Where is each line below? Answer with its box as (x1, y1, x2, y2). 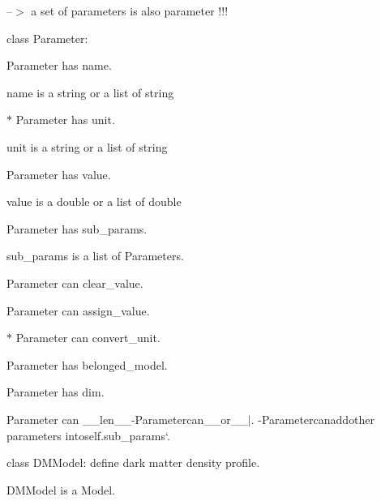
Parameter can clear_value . (6, 274, 143, 291)
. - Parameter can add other (250, 410, 375, 427)
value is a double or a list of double (6, 193, 182, 210)
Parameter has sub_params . (6, 220, 148, 237)
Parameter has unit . (15, 111, 115, 128)
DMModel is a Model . (6, 481, 116, 498)
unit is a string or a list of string (6, 138, 168, 155)
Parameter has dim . (6, 383, 105, 400)
